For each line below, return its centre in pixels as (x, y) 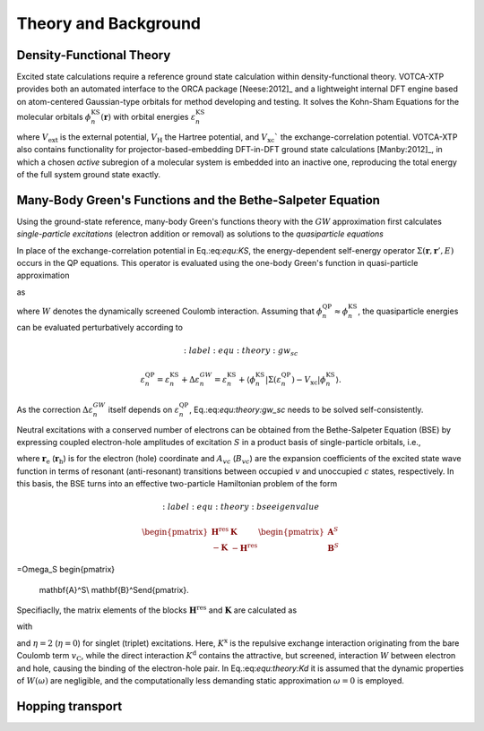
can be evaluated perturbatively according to (100, 327)
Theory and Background (109, 23)
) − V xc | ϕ (309, 381)
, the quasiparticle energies (408, 311)
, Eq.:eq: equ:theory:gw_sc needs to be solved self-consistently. (307, 409)
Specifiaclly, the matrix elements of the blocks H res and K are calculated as (157, 610)
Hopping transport (69, 706)
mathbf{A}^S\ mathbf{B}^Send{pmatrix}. (114, 589)
